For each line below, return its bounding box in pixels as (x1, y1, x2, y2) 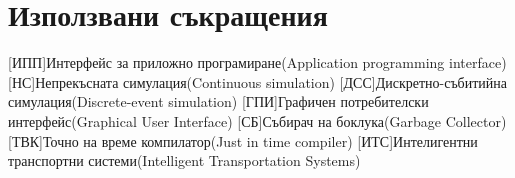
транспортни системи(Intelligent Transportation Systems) (8, 150, 361, 171)
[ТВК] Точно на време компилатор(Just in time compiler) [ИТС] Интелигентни (8, 130, 478, 151)
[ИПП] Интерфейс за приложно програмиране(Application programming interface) (8, 52, 507, 73)
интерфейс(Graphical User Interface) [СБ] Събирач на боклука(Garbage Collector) (8, 110, 507, 131)
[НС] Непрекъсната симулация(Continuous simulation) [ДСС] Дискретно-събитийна (8, 71, 508, 92)
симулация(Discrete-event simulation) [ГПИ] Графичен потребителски (8, 91, 429, 112)
